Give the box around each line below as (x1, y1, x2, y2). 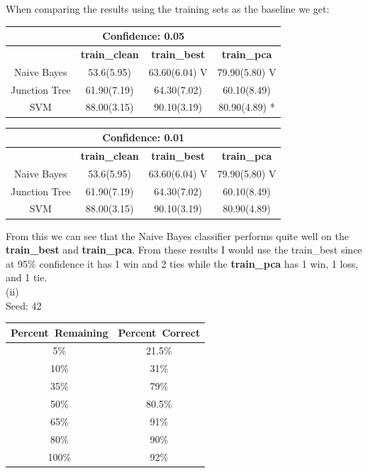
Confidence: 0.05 (102, 28, 185, 43)
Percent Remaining (11, 325, 108, 339)
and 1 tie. (6, 270, 48, 285)
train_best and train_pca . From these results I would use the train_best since (6, 242, 362, 257)
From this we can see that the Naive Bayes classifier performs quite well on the (6, 228, 349, 243)
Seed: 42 (6, 298, 42, 312)
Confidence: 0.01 (102, 130, 185, 145)
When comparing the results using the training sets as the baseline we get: (6, 1, 330, 16)
